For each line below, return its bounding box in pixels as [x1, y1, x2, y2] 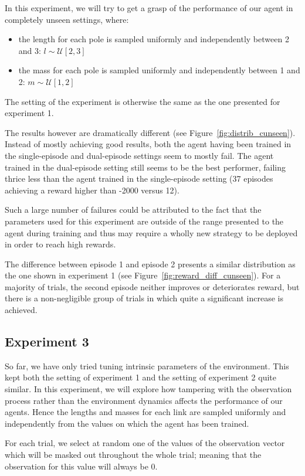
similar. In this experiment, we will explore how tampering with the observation [5, 383, 292, 395]
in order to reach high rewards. [5, 238, 116, 250]
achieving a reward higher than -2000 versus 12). [5, 183, 179, 196]
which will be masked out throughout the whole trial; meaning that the [5, 448, 262, 461]
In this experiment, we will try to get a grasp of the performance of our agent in [5, 2, 293, 13]
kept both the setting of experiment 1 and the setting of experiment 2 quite [5, 371, 277, 383]
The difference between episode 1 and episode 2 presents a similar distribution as [5, 257, 296, 270]
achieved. [5, 304, 38, 316]
